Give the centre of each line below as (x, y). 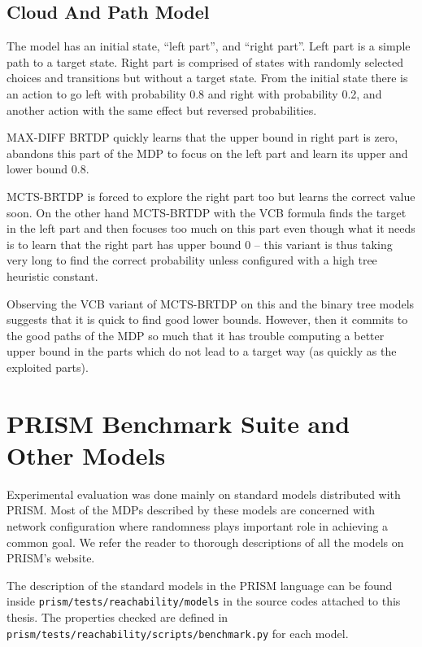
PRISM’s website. (51, 558)
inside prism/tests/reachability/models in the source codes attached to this (204, 601)
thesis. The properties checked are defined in (117, 617)
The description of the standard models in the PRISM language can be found (200, 585)
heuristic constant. (52, 275)
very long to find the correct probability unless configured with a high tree (192, 260)
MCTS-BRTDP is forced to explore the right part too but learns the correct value (211, 196)
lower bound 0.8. (48, 169)
